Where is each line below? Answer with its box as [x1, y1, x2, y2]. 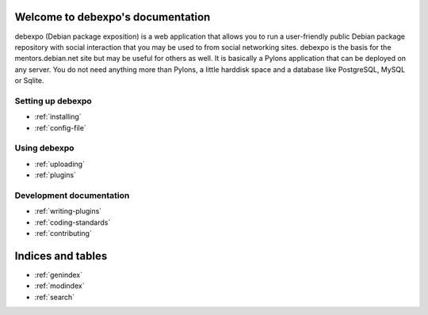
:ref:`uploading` [34, 159, 85, 169]
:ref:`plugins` [34, 170, 77, 180]
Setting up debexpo [14, 95, 93, 106]
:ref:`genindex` [34, 270, 83, 279]
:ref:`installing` [34, 112, 82, 122]
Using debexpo [14, 142, 75, 154]
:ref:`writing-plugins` [34, 207, 102, 216]
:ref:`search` [34, 292, 75, 302]
